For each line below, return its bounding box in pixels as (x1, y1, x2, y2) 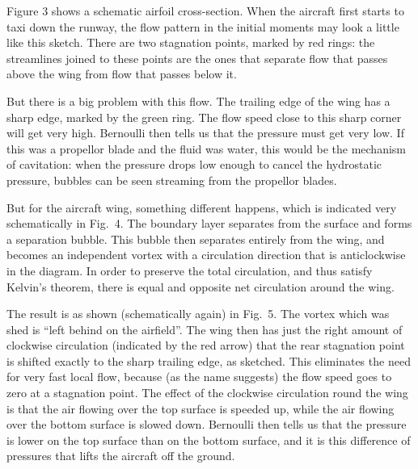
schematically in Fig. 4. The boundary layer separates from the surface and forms (6, 215, 412, 232)
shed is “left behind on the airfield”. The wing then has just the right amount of (6, 320, 403, 337)
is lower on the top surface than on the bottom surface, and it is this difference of (6, 431, 411, 448)
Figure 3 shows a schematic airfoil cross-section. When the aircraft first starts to (6, 2, 404, 19)
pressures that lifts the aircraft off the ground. (6, 447, 235, 464)
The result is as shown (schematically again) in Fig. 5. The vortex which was (6, 305, 390, 322)
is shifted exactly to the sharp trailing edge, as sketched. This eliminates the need (6, 352, 411, 369)
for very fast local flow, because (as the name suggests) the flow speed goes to (6, 368, 392, 385)
